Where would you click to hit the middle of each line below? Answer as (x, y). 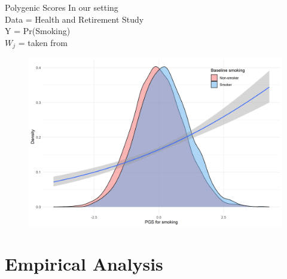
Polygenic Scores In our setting (62, 7)
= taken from (43, 42)
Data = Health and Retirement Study (74, 19)
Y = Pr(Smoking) (38, 31)
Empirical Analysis (84, 264)
